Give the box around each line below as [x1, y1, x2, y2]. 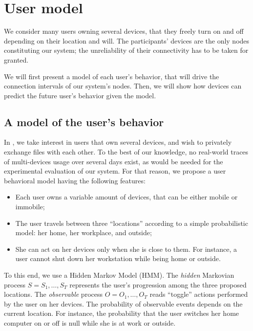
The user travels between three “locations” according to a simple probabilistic [15, 218, 248, 228]
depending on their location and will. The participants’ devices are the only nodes [4, 35, 250, 45]
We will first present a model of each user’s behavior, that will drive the [4, 71, 219, 81]
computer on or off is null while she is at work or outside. [4, 317, 176, 328]
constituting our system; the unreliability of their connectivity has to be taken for [4, 45, 249, 55]
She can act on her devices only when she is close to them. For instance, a [15, 243, 237, 254]
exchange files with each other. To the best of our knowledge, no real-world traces [4, 147, 249, 157]
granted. [4, 54, 29, 65]
